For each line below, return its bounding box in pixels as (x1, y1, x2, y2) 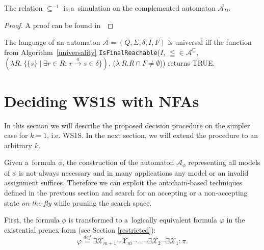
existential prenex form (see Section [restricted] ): (4, 224, 156, 235)
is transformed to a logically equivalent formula (68, 214, 218, 225)
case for (4, 130, 28, 141)
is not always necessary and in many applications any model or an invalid (18, 167, 249, 178)
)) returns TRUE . (160, 58, 215, 68)
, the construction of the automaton (62, 157, 174, 168)
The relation (4, 3, 43, 13)
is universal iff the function (168, 37, 252, 47)
